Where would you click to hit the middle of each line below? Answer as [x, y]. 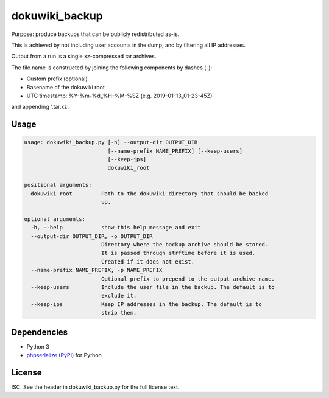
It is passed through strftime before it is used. [178, 253]
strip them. [119, 313]
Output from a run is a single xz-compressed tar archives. [84, 56]
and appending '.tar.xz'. [41, 107]
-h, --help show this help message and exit [116, 228]
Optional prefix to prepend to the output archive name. [188, 279]
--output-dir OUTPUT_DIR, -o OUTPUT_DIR [92, 236]
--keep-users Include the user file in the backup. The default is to [153, 287]
